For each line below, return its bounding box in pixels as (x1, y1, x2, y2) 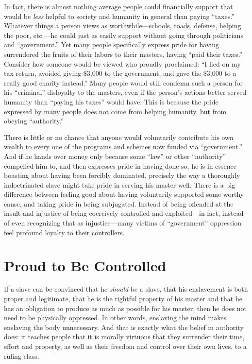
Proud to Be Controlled (4, 256, 167, 276)
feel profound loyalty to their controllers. (4, 227, 125, 237)
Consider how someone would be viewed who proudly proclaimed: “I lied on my (4, 58, 241, 69)
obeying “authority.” (4, 116, 64, 126)
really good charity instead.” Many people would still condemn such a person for (4, 77, 243, 87)
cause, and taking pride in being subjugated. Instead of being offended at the (4, 198, 234, 208)
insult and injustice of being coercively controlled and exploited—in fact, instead (4, 208, 244, 218)
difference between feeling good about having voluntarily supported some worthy (4, 189, 244, 199)
